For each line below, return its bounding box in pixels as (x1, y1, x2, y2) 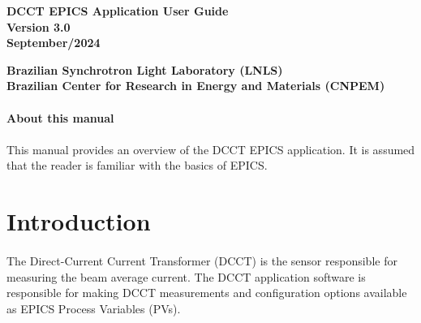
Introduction (6, 205, 151, 238)
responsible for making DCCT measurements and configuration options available (6, 284, 407, 301)
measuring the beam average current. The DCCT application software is (6, 268, 366, 285)
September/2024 (6, 34, 101, 51)
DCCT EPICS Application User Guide (6, 2, 229, 19)
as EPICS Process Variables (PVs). (6, 299, 181, 317)
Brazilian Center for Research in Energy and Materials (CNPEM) (6, 77, 385, 94)
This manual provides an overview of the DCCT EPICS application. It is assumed (6, 140, 415, 157)
